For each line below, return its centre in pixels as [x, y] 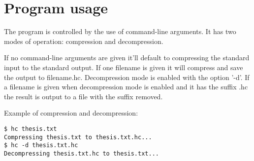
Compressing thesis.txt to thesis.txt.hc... [78, 137]
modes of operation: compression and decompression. [84, 41]
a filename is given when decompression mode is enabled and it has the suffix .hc [126, 87]
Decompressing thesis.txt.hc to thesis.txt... [81, 153]
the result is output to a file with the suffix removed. [83, 96]
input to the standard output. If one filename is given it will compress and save [124, 67]
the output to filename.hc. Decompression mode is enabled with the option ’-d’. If [127, 77]
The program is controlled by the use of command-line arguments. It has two [120, 31]
